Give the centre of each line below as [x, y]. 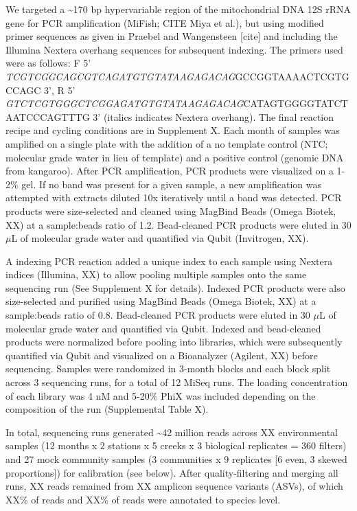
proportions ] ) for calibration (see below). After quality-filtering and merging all [172, 472]
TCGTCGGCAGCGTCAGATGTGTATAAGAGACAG [120, 76]
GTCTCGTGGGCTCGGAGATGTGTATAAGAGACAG [125, 103]
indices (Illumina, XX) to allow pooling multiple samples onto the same [156, 274]
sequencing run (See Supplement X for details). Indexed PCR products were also [175, 287]
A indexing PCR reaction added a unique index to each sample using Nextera [169, 261]
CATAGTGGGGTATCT [296, 103]
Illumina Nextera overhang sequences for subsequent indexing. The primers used [174, 49]
